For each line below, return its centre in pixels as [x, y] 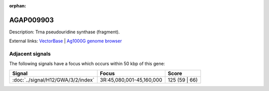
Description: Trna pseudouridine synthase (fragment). [65, 32]
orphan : [18, 6]
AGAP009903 [32, 20]
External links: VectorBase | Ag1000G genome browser [66, 41]
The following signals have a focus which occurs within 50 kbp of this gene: [87, 64]
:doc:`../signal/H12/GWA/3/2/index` [53, 80]
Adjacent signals [30, 54]
